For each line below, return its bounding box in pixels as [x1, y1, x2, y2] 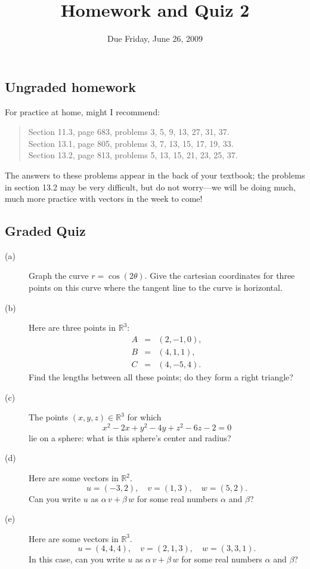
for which [127, 411, 162, 423]
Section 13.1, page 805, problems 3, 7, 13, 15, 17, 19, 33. [28, 137, 234, 149]
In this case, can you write [29, 553, 125, 565]
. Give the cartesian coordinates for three [144, 269, 295, 282]
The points [29, 411, 69, 423]
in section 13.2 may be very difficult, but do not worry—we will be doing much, [5, 180, 296, 193]
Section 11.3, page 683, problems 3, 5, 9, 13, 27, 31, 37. [28, 125, 230, 138]
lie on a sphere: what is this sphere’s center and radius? [29, 431, 231, 444]
